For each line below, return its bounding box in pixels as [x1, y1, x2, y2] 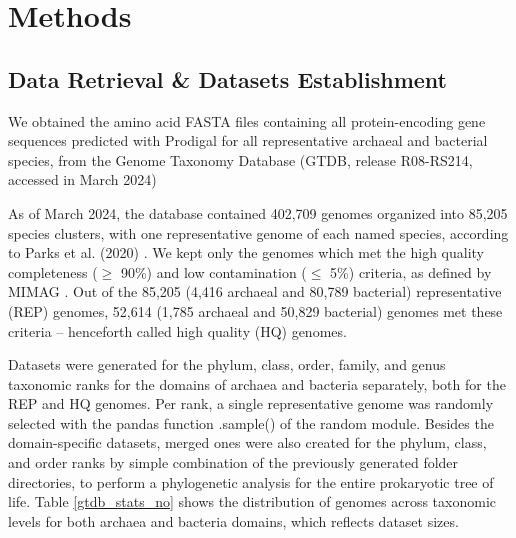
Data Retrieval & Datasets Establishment [8, 63, 448, 94]
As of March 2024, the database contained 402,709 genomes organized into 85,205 [8, 202, 508, 223]
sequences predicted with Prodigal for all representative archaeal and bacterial [8, 130, 488, 151]
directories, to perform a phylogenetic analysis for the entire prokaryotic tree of [8, 471, 494, 492]
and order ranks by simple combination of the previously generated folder [8, 452, 459, 473]
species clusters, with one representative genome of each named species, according [8, 222, 509, 243]
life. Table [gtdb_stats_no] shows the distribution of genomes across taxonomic [8, 491, 496, 512]
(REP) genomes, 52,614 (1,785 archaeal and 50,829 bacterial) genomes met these [8, 300, 503, 321]
